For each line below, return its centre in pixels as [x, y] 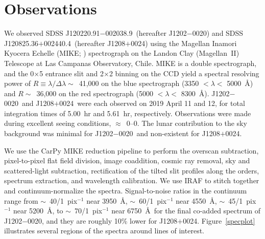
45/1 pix [242, 200]
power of [18, 83]
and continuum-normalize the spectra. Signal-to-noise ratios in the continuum [126, 191]
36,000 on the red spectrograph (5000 [95, 93]
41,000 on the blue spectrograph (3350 [139, 83]
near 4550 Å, [196, 200]
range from [21, 200]
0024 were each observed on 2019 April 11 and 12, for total [152, 103]
